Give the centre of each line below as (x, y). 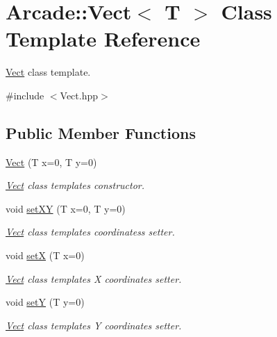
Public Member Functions (101, 132)
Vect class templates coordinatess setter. (90, 232)
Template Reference (103, 39)
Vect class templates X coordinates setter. (94, 278)
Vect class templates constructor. (75, 185)
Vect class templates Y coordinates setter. (94, 325)
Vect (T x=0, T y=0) (51, 162)
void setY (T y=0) (45, 302)
